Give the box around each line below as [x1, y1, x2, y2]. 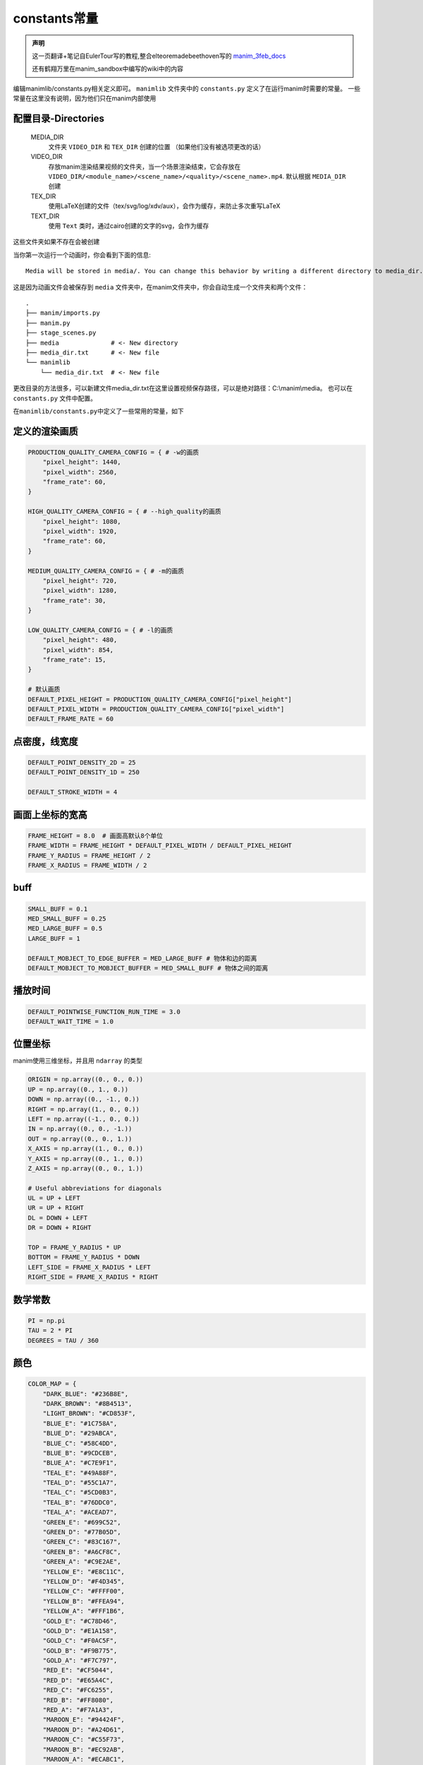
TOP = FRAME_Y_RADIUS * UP [27, 1243, 121, 1252]
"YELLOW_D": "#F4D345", [42, 1577, 125, 1585]
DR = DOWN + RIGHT [27, 1223, 92, 1232]
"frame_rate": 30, [42, 597, 106, 604]
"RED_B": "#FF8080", [42, 1696, 114, 1704]
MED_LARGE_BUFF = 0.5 [27, 925, 103, 933]
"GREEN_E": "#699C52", [42, 1518, 121, 1526]
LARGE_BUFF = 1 [27, 934, 80, 943]
